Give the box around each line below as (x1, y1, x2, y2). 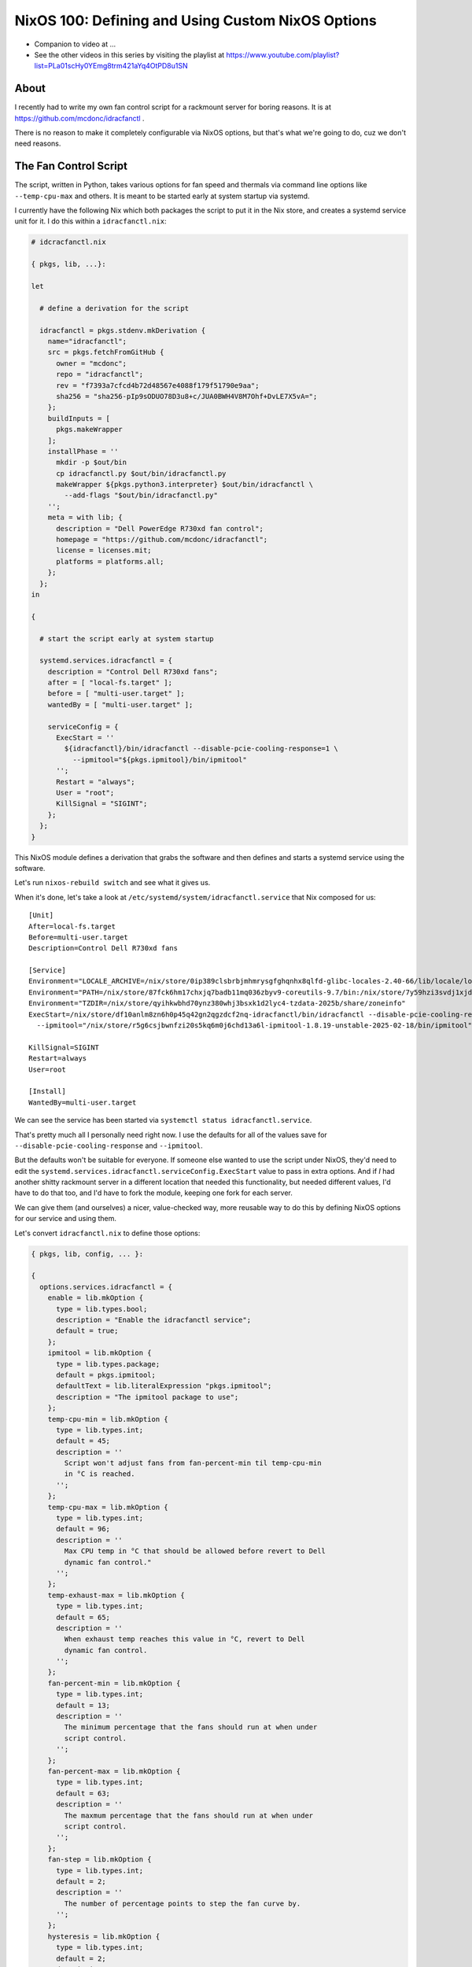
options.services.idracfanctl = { (39, 1282, 173, 1291)
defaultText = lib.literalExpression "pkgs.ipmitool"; (56, 1382, 272, 1390)
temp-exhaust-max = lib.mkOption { (47, 1590, 185, 1600)
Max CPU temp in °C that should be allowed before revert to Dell (64, 1547, 326, 1556)
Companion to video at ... (34, 39, 116, 49)
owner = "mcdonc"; (56, 359, 127, 367)
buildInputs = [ (47, 414, 110, 423)
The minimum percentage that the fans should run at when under (64, 1723, 318, 1732)
